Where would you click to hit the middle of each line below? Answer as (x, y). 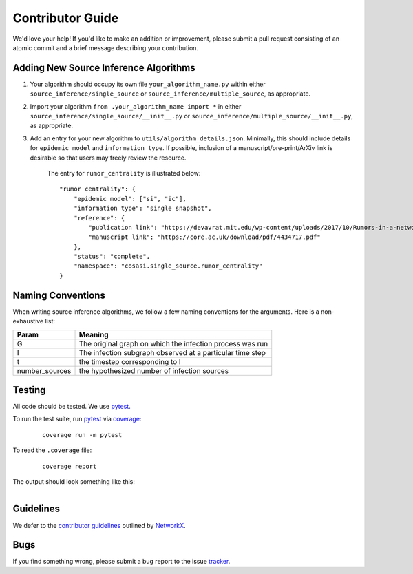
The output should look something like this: (74, 482)
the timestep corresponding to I (130, 361)
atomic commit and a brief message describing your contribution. (106, 47)
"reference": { (99, 218)
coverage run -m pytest (82, 435)
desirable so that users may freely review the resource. (108, 158)
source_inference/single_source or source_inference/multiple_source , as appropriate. (170, 94)
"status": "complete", (112, 257)
